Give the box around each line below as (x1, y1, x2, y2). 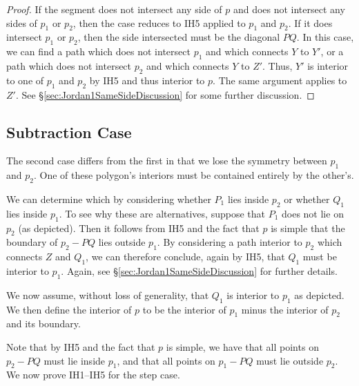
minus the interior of (241, 302, 329, 316)
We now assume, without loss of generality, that (6, 287, 209, 302)
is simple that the (271, 220, 345, 235)
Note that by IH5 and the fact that (6, 339, 155, 354)
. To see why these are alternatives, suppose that (59, 206, 265, 220)
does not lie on (282, 206, 344, 220)
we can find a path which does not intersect (6, 44, 191, 59)
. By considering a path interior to (157, 235, 302, 249)
